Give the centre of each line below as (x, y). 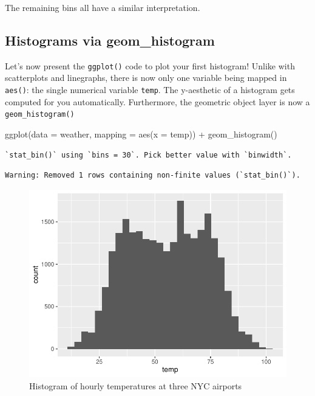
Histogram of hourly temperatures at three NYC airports (136, 385)
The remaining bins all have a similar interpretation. (103, 7)
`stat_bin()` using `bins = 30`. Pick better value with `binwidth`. (148, 155)
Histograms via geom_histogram (110, 40)
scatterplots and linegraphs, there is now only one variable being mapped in (146, 78)
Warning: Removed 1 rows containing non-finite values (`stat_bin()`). (153, 175)
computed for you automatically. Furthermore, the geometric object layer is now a (157, 101)
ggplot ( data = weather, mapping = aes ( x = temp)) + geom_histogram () (141, 134)
